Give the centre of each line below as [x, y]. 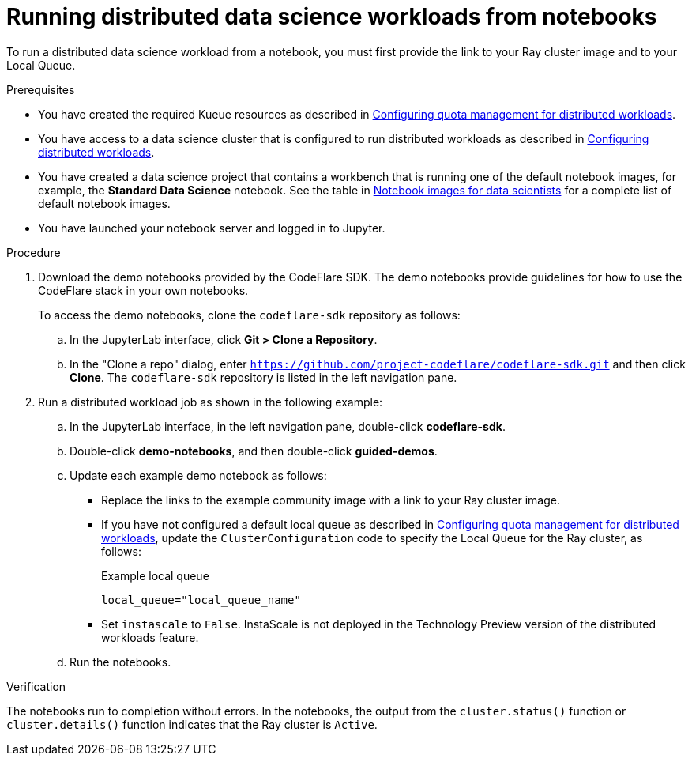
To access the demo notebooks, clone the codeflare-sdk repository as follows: [249, 315]
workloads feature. [150, 637]
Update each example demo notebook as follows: [198, 475]
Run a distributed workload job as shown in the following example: [211, 402]
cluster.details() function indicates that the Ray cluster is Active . [192, 724]
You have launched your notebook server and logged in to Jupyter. [212, 228]
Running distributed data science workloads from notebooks [332, 17]
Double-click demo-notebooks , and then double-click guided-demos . [254, 451]
